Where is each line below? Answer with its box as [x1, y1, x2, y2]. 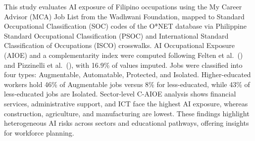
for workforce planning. [4, 127, 74, 138]
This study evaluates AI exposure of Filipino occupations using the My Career [4, 1, 242, 11]
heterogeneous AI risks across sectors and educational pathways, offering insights [4, 118, 249, 128]
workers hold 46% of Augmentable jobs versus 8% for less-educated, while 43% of [4, 79, 250, 89]
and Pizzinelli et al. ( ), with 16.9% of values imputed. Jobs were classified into [4, 59, 243, 70]
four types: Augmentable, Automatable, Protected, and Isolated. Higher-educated [4, 69, 251, 80]
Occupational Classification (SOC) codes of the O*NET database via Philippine [4, 21, 247, 31]
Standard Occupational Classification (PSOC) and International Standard [4, 30, 229, 41]
